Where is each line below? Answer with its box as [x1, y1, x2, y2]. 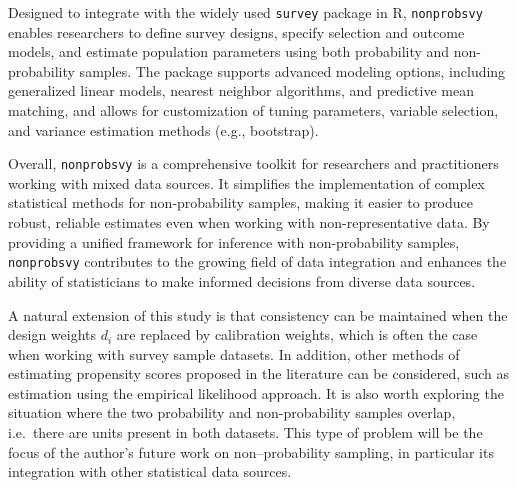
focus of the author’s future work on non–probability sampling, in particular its [8, 441, 494, 462]
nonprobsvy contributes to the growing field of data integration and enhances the [8, 251, 507, 272]
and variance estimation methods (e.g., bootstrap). [8, 119, 319, 140]
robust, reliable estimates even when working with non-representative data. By [8, 212, 490, 233]
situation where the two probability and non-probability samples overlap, [8, 402, 456, 423]
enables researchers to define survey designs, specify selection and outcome [8, 21, 465, 42]
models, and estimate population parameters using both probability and [8, 41, 450, 62]
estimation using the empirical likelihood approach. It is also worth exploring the [8, 382, 504, 403]
